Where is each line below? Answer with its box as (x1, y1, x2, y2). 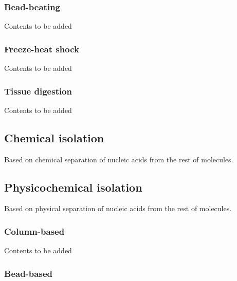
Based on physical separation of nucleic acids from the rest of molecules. (4, 203, 232, 214)
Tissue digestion (4, 84, 72, 97)
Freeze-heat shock (4, 42, 79, 55)
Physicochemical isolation (4, 179, 142, 195)
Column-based (4, 224, 65, 237)
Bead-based (4, 267, 52, 279)
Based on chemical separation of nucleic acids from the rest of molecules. (4, 154, 233, 164)
